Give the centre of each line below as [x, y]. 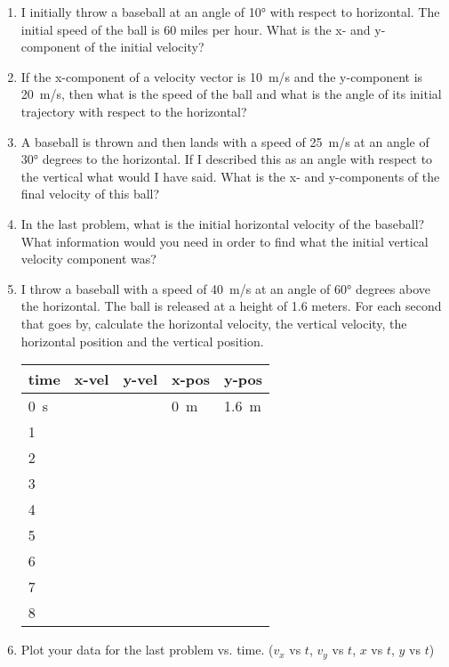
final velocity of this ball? [90, 194]
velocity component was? [88, 259]
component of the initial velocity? [112, 47]
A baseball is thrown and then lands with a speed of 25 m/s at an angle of [225, 141]
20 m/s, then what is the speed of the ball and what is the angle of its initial [231, 94]
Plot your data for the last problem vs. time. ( [147, 650]
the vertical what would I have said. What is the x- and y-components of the [230, 176]
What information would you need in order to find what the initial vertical [224, 241]
